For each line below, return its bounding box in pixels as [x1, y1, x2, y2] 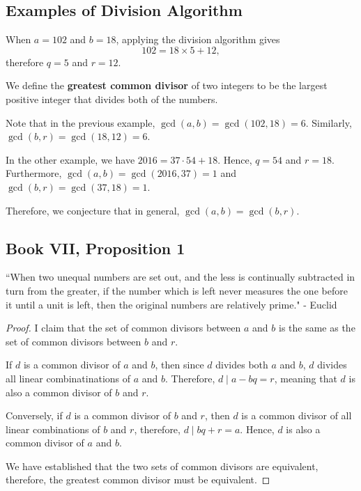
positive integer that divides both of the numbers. [6, 91, 218, 106]
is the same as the [278, 320, 355, 335]
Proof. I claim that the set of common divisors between [6, 320, 241, 335]
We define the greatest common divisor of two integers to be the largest [6, 78, 328, 93]
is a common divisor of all [241, 408, 352, 423]
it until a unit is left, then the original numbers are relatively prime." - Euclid [6, 297, 337, 311]
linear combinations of [6, 421, 100, 436]
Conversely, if [6, 408, 63, 423]
